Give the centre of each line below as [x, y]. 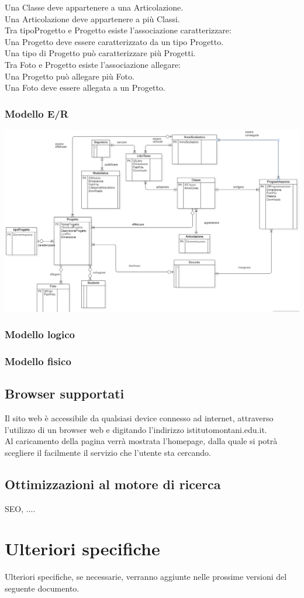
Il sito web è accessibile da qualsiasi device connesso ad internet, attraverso [139, 418]
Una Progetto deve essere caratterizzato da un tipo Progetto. [114, 41]
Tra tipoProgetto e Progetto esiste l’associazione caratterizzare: [118, 30]
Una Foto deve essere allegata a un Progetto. [85, 87]
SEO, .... [20, 508]
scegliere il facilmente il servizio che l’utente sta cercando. [108, 452]
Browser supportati [65, 393]
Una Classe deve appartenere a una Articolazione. [94, 7]
